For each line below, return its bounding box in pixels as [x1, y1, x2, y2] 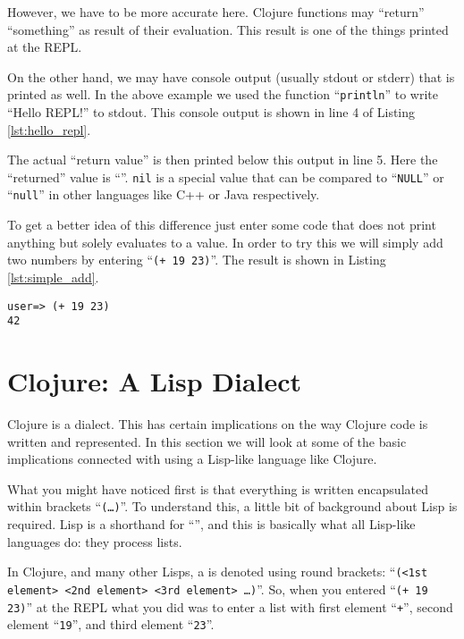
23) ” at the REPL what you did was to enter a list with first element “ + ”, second [7, 597, 453, 616]
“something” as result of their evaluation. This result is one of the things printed [7, 20, 449, 38]
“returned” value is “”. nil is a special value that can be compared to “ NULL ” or [7, 167, 444, 186]
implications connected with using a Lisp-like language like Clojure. [7, 450, 377, 468]
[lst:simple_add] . [7, 267, 99, 286]
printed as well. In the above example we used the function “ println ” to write [7, 85, 438, 104]
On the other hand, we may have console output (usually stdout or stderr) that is [7, 67, 455, 86]
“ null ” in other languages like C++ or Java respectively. [7, 185, 320, 204]
